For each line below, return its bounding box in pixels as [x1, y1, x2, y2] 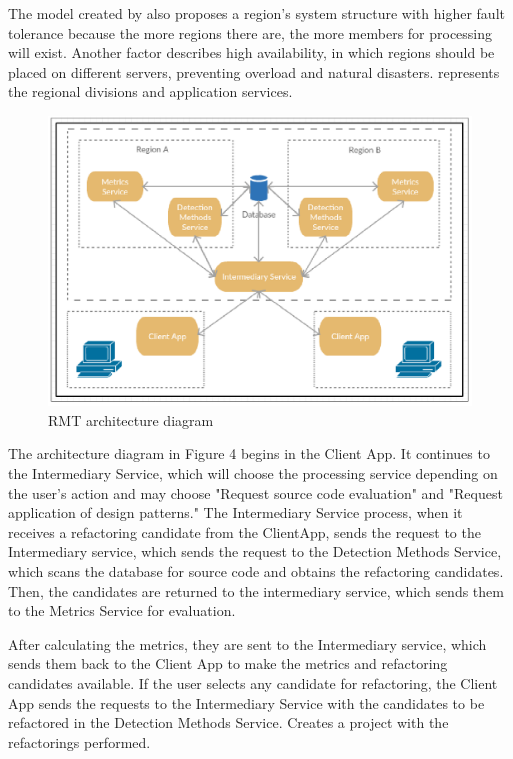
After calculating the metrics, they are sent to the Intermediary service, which [8, 633, 487, 654]
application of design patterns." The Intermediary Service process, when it [8, 502, 463, 523]
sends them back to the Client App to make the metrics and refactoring [8, 653, 448, 674]
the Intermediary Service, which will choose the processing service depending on [8, 463, 498, 483]
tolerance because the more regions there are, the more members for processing [8, 22, 493, 43]
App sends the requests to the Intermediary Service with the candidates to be [8, 692, 485, 713]
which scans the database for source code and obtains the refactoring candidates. [8, 560, 504, 581]
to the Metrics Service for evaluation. [8, 600, 236, 621]
